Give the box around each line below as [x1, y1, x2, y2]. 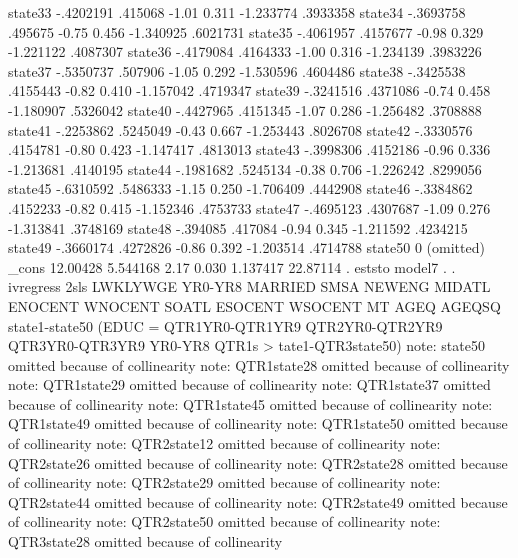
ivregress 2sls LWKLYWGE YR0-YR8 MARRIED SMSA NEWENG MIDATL [8, 276, 491, 297]
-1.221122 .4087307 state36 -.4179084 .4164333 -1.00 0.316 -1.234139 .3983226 [8, 41, 482, 62]
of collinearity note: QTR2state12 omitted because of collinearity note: [8, 433, 441, 454]
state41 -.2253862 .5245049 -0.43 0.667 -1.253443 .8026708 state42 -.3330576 [8, 119, 473, 140]
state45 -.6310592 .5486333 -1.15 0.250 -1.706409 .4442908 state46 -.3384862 [8, 178, 473, 199]
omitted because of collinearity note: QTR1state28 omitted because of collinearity [8, 354, 510, 375]
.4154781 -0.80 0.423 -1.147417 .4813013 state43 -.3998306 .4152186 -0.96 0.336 [8, 139, 491, 160]
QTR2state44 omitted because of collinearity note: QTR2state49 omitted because [8, 491, 508, 512]
